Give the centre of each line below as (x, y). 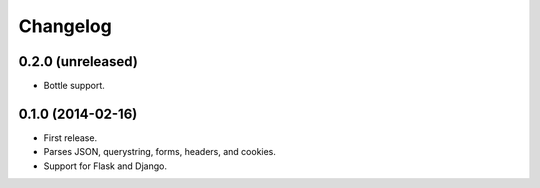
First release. (70, 137)
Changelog (65, 26)
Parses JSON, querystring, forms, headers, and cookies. (160, 152)
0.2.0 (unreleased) (78, 61)
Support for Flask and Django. (105, 166)
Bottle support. (74, 86)
